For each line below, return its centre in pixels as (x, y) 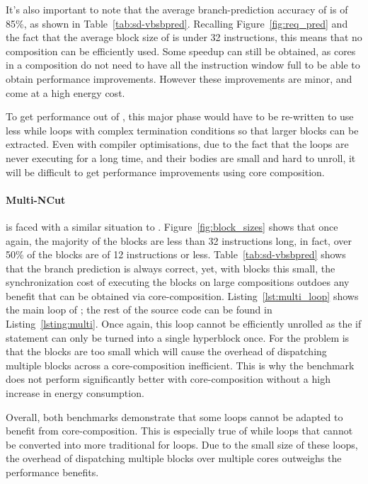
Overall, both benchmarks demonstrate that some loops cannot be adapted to (174, 416)
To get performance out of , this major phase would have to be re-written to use (180, 116)
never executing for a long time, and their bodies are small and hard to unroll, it (181, 157)
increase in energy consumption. (75, 393)
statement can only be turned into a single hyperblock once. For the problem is (178, 337)
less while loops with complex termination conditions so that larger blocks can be (182, 130)
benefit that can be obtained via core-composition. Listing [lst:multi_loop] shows (182, 295)
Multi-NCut (36, 199)
